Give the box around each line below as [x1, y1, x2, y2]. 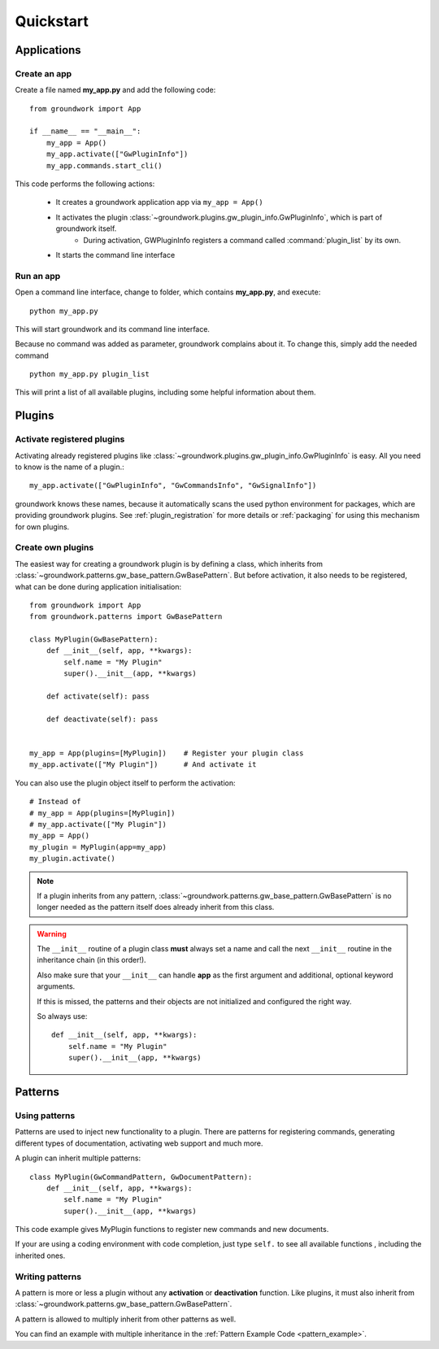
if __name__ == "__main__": [29, 127, 141, 136]
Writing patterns [15, 1271, 81, 1282]
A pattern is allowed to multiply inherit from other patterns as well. [15, 1314, 237, 1324]
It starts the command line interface [55, 250, 176, 259]
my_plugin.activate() [29, 854, 115, 864]
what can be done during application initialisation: [15, 581, 182, 591]
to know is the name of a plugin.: [15, 462, 125, 472]
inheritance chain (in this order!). [37, 955, 146, 965]
